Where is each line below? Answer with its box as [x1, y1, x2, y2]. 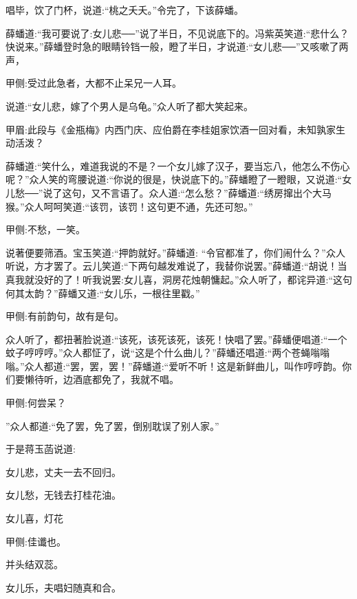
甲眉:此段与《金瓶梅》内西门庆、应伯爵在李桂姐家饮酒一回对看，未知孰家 [6, 122, 336, 136]
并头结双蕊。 [6, 557, 63, 571]
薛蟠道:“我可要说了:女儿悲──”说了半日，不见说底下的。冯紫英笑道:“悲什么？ [6, 25, 349, 40]
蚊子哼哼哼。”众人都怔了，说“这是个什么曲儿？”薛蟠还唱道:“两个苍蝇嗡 [6, 345, 321, 360]
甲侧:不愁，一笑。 [6, 222, 85, 237]
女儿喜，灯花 [6, 511, 63, 525]
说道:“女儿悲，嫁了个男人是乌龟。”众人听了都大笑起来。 [6, 98, 254, 113]
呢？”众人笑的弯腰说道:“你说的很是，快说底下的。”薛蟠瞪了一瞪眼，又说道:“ [6, 172, 343, 186]
